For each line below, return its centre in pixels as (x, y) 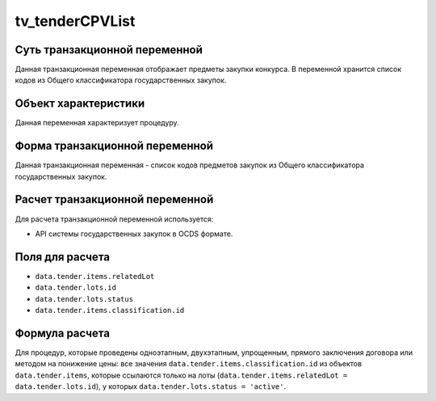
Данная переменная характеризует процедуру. (97, 123)
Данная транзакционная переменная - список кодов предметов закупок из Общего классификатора (190, 165)
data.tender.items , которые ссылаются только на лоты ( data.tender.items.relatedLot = (181, 375)
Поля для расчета (63, 257)
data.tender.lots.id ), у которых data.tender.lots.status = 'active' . (151, 386)
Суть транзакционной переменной (109, 50)
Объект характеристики (80, 104)
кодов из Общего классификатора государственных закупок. (121, 80)
